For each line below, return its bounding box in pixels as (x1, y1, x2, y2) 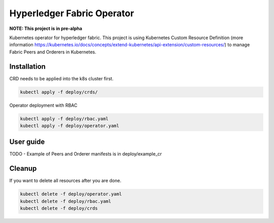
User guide (9, 138, 45, 146)
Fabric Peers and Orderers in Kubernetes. (9, 49, 96, 55)
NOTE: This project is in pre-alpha (9, 25, 82, 31)
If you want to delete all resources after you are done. (9, 178, 122, 184)
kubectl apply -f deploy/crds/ (20, 89, 98, 95)
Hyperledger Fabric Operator (9, 8, 134, 19)
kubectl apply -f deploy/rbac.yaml (20, 116, 109, 121)
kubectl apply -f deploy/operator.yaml (20, 122, 119, 129)
